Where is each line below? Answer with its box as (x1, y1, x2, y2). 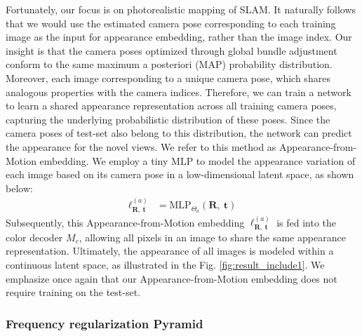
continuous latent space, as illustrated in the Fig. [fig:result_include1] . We (6, 257, 325, 271)
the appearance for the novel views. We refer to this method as (6, 139, 276, 154)
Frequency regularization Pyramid (6, 314, 203, 332)
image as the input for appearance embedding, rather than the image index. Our (6, 29, 352, 44)
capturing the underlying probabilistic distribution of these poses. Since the (6, 112, 330, 126)
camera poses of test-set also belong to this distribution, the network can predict (6, 126, 352, 140)
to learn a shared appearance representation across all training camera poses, (6, 98, 337, 113)
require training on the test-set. (6, 285, 140, 300)
